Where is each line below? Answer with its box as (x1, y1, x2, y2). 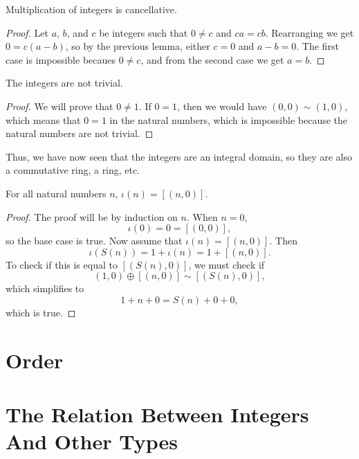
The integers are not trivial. (6, 75, 123, 90)
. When (186, 209, 218, 224)
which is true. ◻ (6, 305, 76, 319)
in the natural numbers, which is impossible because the (109, 112, 348, 127)
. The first (296, 39, 339, 53)
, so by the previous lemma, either (65, 39, 210, 53)
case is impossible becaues (6, 52, 116, 66)
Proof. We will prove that (6, 98, 113, 113)
